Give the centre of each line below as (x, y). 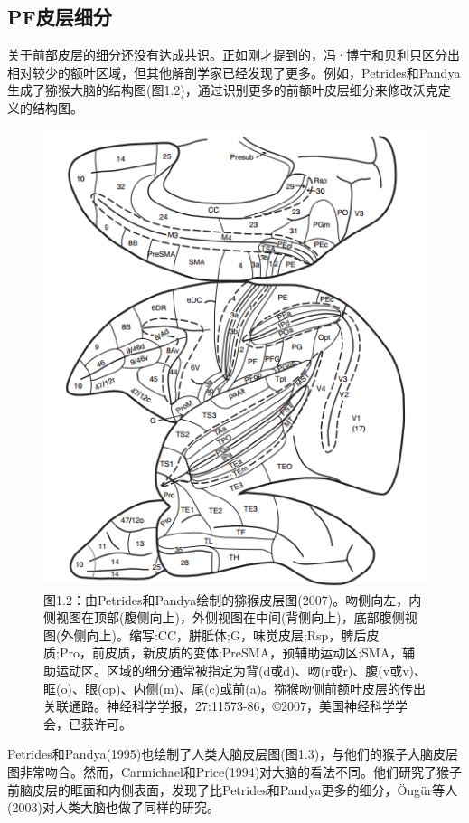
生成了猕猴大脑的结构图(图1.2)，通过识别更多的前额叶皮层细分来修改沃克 (223, 90)
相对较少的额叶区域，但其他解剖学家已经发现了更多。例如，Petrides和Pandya (234, 72)
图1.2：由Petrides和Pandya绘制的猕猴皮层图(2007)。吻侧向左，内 (233, 599)
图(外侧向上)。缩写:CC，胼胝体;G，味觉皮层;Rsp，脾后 (205, 634)
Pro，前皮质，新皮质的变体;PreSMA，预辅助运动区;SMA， (231, 653)
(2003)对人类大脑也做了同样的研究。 (113, 807)
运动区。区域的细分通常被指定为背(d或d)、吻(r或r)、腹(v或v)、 (241, 671)
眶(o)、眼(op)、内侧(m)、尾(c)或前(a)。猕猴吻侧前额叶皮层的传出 (235, 688)
